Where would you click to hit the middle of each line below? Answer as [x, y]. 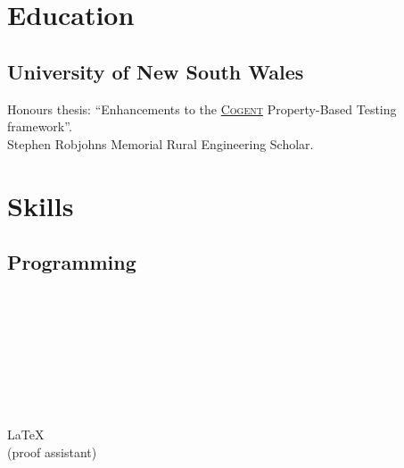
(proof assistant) [52, 451]
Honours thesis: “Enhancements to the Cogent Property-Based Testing [202, 109]
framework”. [40, 126]
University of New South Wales [156, 71]
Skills [41, 205]
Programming [72, 262]
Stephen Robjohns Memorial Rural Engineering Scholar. [161, 143]
